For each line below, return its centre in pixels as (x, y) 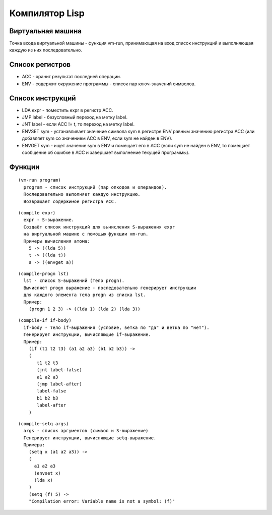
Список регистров (40, 65)
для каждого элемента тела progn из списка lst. (85, 295)
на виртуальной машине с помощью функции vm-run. (86, 234)
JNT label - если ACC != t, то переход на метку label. (78, 124)
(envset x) (47, 473)
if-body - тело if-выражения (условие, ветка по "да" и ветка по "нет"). (116, 327)
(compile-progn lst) (44, 274)
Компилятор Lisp (47, 13)
